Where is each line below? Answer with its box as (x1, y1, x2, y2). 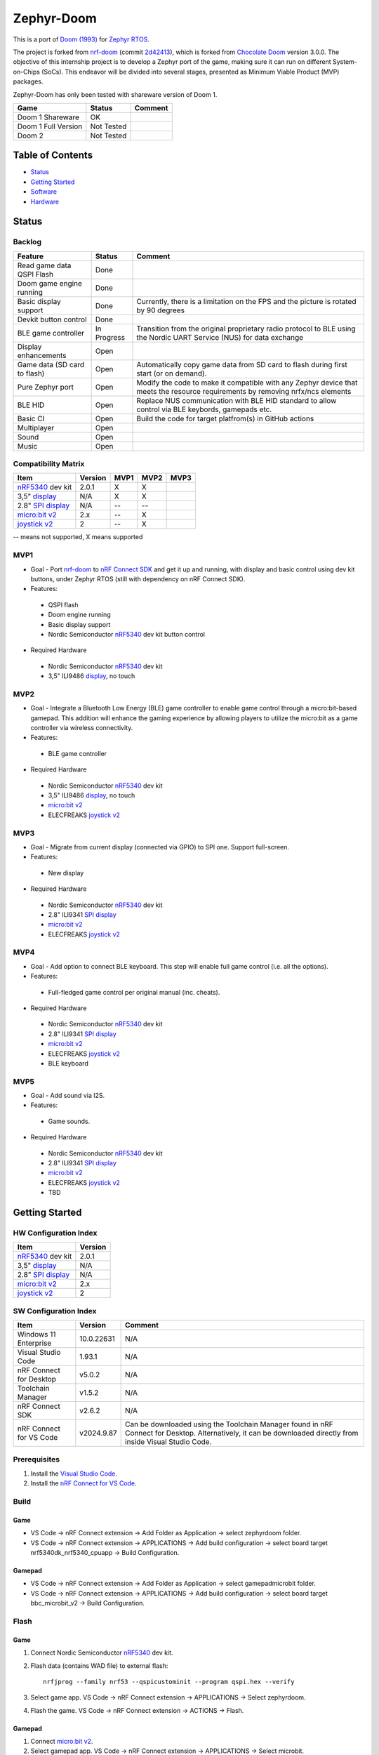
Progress (95, 332, 126, 342)
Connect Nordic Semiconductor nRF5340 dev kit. (30, 1648, 173, 1657)
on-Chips (13, 67, 40, 76)
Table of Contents (13, 150, 93, 161)
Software (30, 187, 58, 196)
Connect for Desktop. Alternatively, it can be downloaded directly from (125, 1429, 359, 1438)
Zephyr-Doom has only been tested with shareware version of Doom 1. (13, 90, 218, 98)
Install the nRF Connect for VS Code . (30, 1479, 137, 1488)
